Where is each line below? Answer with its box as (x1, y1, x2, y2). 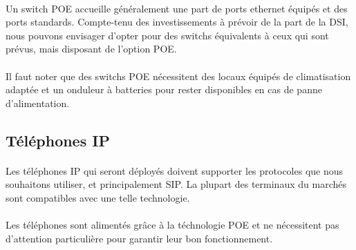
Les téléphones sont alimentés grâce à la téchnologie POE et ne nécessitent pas (6, 218, 339, 232)
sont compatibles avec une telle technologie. (6, 190, 190, 204)
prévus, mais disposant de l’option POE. (6, 41, 177, 56)
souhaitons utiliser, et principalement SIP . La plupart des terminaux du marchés (6, 177, 346, 191)
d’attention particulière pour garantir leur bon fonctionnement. (6, 231, 273, 245)
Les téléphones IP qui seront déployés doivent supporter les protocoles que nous (6, 163, 344, 177)
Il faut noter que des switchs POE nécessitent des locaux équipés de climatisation (6, 68, 351, 83)
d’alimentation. (6, 95, 70, 110)
